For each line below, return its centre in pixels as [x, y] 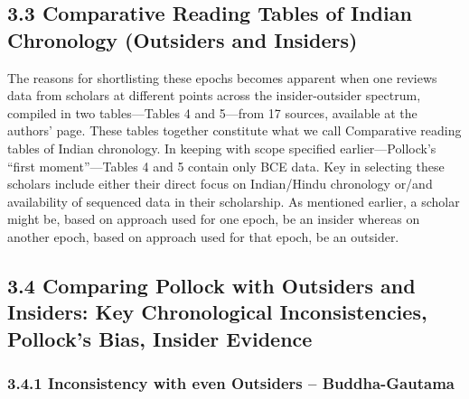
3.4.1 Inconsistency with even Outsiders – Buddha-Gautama [231, 383]
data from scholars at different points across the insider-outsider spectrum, [214, 95]
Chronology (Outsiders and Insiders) [183, 39]
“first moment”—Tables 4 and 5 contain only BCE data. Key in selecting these [226, 166]
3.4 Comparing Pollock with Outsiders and [211, 285]
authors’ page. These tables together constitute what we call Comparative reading [234, 130]
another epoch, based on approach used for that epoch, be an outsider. [203, 236]
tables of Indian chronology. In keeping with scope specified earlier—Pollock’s [222, 148]
